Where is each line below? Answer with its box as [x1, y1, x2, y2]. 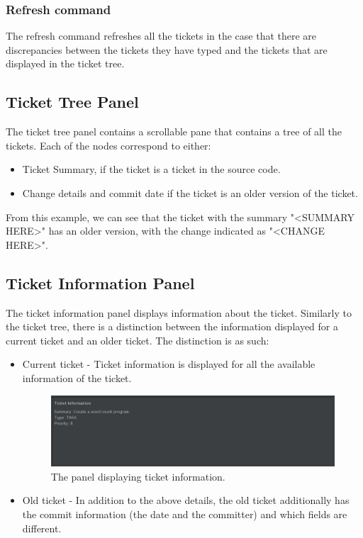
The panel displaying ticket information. [50, 469, 225, 483]
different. [22, 520, 62, 535]
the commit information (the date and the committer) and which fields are [22, 507, 347, 522]
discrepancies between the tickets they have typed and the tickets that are [6, 42, 328, 57]
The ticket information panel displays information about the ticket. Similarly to [6, 305, 352, 320]
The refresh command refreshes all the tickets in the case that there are [6, 28, 317, 43]
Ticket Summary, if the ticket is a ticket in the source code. [22, 162, 281, 176]
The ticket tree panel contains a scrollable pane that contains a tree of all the [6, 124, 342, 139]
